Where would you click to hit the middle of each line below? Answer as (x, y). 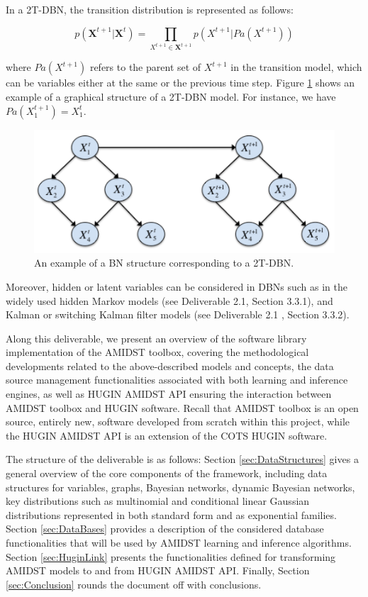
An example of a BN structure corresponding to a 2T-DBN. (164, 263)
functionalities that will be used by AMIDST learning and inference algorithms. (179, 543)
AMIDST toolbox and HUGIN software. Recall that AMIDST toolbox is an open (182, 407)
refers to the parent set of (145, 67)
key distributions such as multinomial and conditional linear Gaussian (158, 501)
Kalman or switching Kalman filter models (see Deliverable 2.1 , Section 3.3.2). (178, 314)
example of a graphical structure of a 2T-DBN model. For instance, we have (171, 97)
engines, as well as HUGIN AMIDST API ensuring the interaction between (169, 394)
